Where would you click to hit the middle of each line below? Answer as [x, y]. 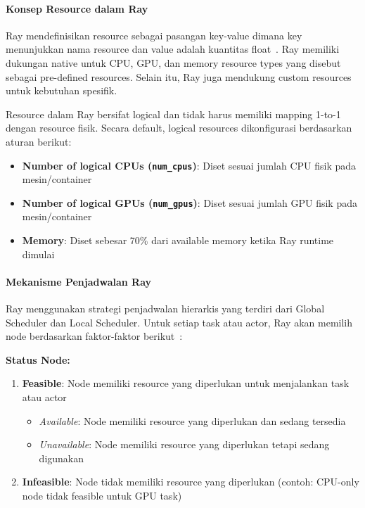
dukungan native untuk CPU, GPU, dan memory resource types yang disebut [173, 62]
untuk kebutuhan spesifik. [62, 90]
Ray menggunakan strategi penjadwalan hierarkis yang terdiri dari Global [165, 309]
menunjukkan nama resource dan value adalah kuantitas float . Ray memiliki [173, 49]
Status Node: [38, 359]
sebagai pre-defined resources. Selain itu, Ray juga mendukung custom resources [179, 76]
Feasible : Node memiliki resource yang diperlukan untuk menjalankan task [186, 383]
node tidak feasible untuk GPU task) [102, 495]
